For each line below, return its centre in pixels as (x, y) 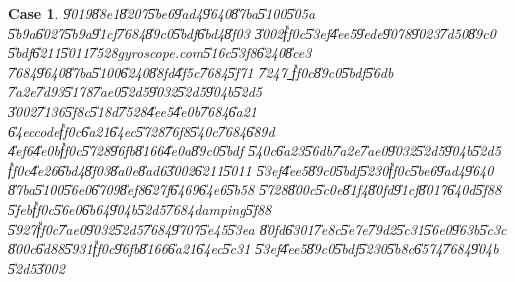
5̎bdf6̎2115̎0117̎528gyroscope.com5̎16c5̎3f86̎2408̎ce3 (160, 52)
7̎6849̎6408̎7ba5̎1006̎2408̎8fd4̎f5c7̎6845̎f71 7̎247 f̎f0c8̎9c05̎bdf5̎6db (201, 71)
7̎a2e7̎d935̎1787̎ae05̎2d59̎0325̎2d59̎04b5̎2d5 (135, 91)
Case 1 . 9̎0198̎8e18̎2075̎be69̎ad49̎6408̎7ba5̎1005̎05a (162, 13)
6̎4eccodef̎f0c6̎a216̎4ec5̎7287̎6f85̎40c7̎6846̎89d (141, 130)
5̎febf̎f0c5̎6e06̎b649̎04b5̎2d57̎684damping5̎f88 (140, 208)
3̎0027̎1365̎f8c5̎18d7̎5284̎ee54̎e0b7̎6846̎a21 (133, 110)
